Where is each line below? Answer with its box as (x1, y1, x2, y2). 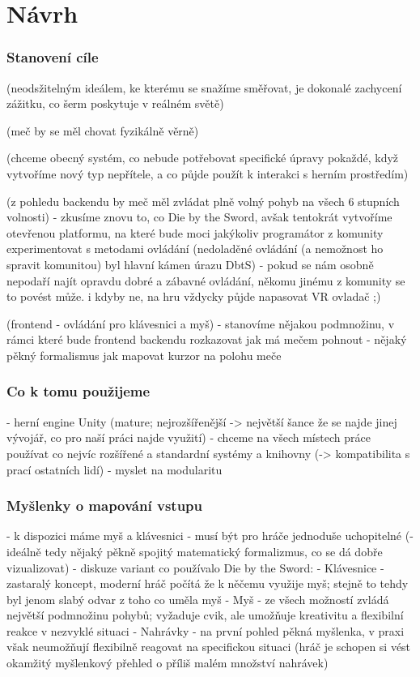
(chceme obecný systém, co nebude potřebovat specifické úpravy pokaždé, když (6, 149, 399, 166)
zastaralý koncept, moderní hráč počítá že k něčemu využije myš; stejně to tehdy (6, 575, 409, 592)
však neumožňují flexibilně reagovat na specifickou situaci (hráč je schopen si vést (6, 638, 411, 655)
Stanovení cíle (6, 47, 99, 67)
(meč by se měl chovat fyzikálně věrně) (6, 122, 199, 139)
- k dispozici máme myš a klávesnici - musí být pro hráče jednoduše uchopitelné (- (6, 527, 414, 544)
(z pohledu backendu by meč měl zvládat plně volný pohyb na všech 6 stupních (6, 192, 400, 209)
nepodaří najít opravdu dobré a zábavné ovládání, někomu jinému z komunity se (6, 272, 405, 289)
